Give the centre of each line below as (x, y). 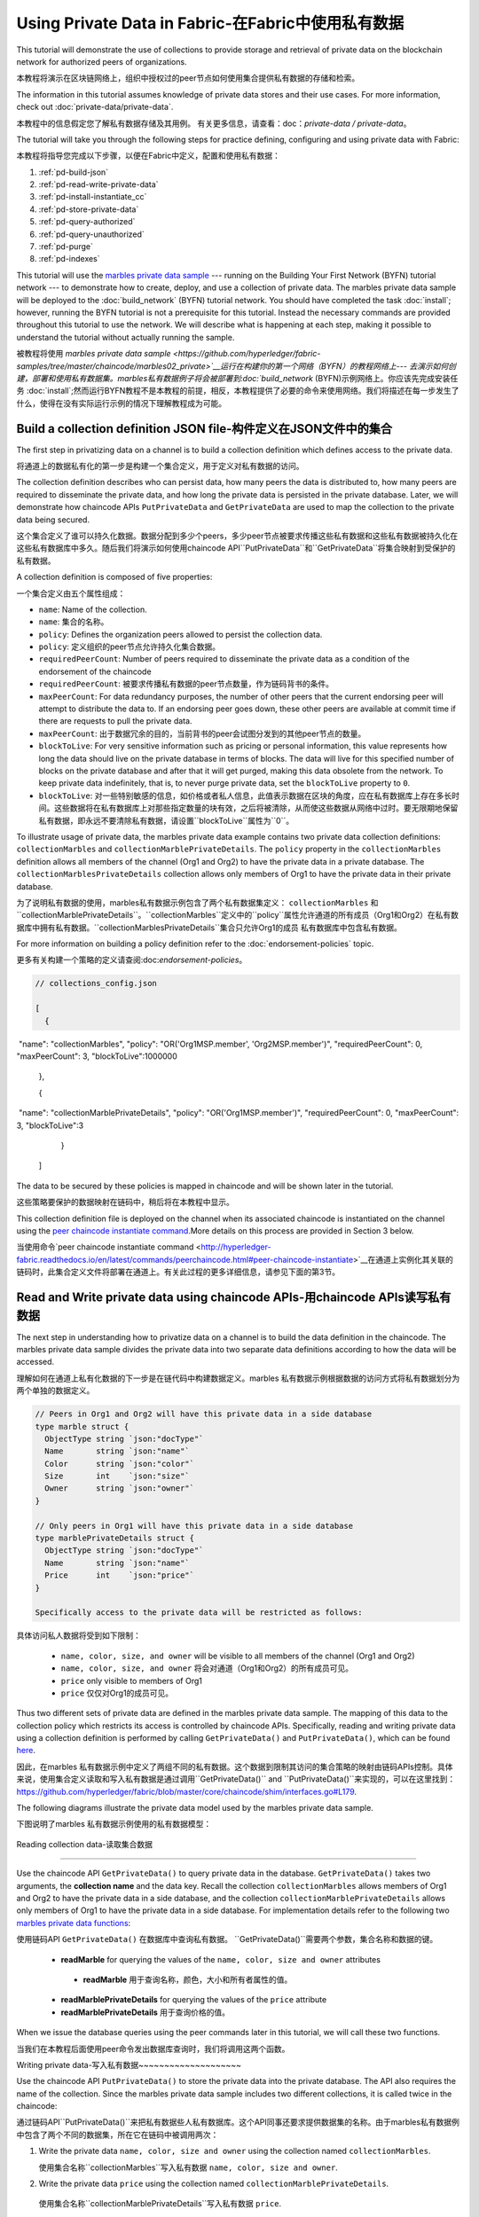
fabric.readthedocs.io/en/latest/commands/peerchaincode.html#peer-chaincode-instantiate (185, 1259)
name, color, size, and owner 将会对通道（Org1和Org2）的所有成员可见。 (207, 1668)
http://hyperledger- (236, 1247)
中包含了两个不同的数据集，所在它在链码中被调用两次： (118, 2135)
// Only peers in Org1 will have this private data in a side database (194, 1526)
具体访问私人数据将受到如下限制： (79, 1635)
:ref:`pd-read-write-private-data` (98, 184)
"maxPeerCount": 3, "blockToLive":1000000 (97, 1056)
